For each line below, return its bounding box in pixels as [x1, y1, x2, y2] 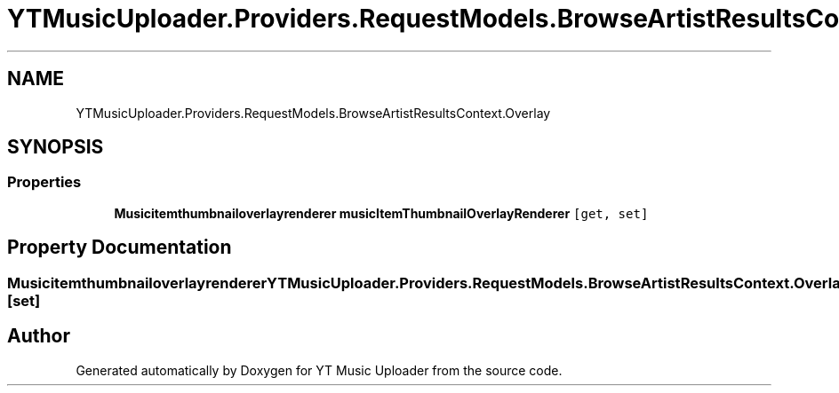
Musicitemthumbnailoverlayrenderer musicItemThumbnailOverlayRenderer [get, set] [114, 205, 649, 221]
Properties [7, 173, 82, 192]
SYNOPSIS [7, 136, 104, 159]
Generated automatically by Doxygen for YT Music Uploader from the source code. [76, 362, 563, 378]
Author [7, 325, 70, 348]
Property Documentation [7, 236, 232, 259]
